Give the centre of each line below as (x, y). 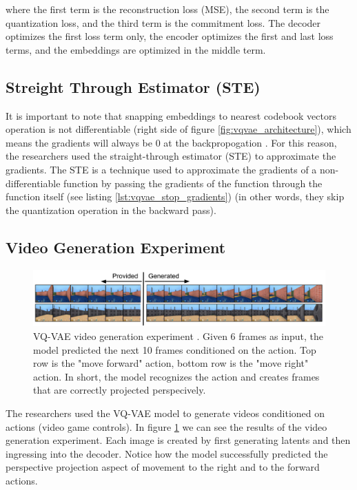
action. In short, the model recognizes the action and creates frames (176, 376)
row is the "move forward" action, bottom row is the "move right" (171, 363)
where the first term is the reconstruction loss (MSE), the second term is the (167, 9)
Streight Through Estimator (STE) (133, 86)
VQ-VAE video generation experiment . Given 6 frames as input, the (178, 335)
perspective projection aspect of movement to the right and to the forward (163, 467)
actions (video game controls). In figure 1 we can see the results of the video (166, 426)
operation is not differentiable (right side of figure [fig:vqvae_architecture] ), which (178, 129)
